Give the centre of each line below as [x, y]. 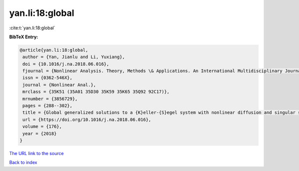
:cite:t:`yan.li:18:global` [32, 28]
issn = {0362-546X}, [48, 78]
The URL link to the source [37, 153]
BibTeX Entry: [24, 37]
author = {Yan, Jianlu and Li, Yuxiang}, [74, 57]
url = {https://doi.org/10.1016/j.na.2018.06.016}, [87, 120]
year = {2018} [40, 133]
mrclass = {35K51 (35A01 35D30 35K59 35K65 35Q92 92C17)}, [96, 92]
